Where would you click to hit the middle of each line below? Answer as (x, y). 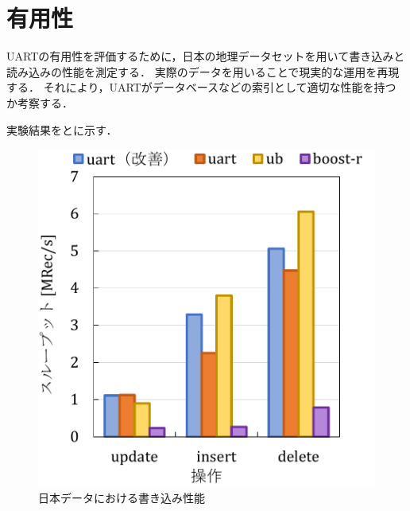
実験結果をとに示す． (62, 129)
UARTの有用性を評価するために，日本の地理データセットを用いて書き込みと (206, 56)
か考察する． (40, 102)
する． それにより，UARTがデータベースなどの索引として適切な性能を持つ (201, 87)
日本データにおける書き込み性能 (122, 497)
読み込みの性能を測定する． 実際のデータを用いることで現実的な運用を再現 (203, 71)
